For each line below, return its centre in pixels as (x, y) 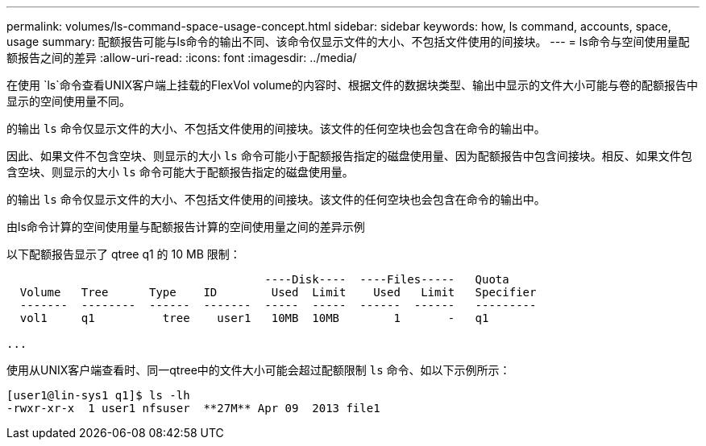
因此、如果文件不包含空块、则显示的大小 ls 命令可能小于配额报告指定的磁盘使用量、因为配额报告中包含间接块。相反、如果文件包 (349, 156)
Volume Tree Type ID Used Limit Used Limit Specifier (278, 292)
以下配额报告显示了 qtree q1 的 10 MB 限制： (124, 254)
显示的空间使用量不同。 (69, 101)
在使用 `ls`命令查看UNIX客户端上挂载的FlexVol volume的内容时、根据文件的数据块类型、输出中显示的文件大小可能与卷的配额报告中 (352, 85)
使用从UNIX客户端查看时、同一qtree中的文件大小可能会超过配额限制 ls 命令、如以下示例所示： (259, 370)
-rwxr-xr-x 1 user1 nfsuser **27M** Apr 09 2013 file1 (193, 408)
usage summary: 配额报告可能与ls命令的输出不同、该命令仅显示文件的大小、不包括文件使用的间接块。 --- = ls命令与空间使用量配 (348, 41)
